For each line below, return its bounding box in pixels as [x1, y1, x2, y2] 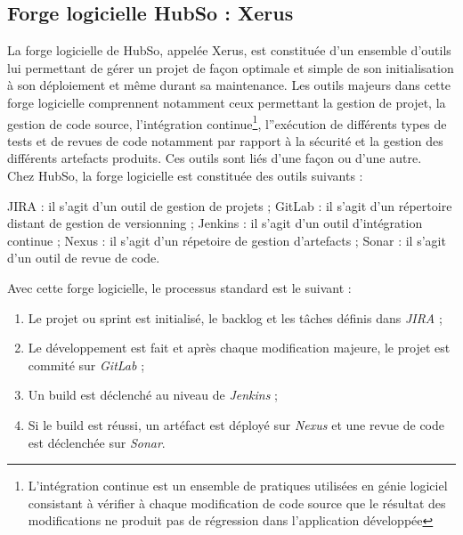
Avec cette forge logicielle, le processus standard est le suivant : [7, 278, 352, 296]
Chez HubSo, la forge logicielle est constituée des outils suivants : [7, 166, 363, 185]
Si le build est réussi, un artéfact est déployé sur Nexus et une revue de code [28, 415, 445, 434]
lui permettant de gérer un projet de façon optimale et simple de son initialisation [7, 58, 454, 77]
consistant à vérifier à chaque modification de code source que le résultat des [28, 493, 446, 512]
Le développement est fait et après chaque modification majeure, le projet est [28, 338, 451, 357]
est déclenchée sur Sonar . [28, 433, 166, 451]
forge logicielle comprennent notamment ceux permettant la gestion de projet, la [7, 93, 446, 111]
